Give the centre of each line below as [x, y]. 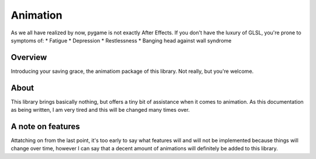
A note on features [45, 126]
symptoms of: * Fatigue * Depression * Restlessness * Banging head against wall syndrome [121, 40]
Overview [29, 57]
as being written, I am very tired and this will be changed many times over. [100, 110]
